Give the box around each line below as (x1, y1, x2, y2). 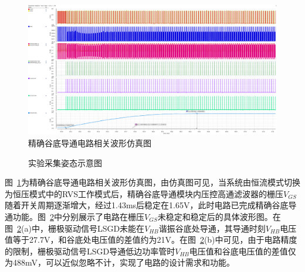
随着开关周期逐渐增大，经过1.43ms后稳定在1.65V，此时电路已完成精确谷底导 (5, 199, 297, 211)
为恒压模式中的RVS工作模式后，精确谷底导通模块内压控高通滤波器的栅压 (5, 187, 284, 199)
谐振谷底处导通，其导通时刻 (158, 222, 266, 234)
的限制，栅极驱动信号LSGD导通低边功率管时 (5, 245, 175, 257)
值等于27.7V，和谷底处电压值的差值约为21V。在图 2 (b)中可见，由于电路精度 (5, 233, 297, 246)
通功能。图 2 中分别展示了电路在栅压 (5, 210, 144, 222)
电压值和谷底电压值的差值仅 (189, 245, 296, 257)
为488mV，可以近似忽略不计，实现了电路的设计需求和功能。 (5, 256, 235, 268)
